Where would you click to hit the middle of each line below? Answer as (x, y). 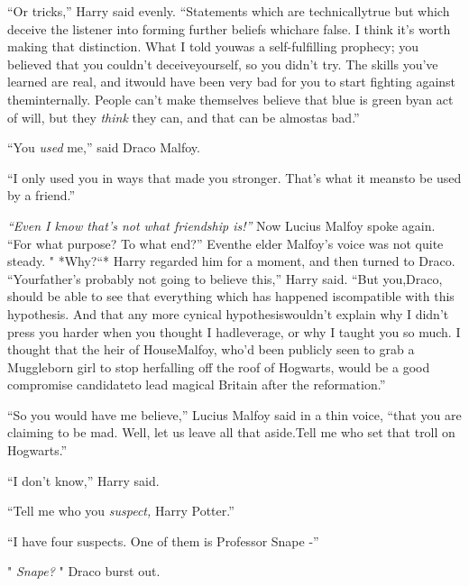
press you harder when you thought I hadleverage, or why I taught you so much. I (234, 331)
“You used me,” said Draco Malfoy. (104, 147)
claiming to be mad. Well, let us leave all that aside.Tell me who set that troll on (231, 432)
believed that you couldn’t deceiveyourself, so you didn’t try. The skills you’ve (223, 64)
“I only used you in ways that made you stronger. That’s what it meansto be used (234, 177)
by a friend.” (41, 195)
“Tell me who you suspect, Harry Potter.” (121, 511)
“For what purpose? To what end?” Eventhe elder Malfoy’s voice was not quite (225, 243)
